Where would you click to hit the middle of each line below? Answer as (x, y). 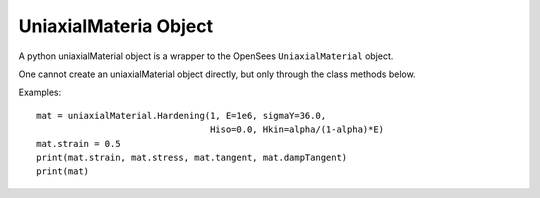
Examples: (40, 92)
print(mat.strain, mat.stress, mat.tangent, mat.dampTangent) (192, 157)
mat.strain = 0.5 (78, 143)
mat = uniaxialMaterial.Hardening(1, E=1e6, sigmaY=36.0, (181, 115)
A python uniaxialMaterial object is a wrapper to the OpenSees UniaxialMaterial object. (206, 56)
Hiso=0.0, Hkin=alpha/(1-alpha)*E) (297, 129)
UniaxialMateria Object (116, 26)
